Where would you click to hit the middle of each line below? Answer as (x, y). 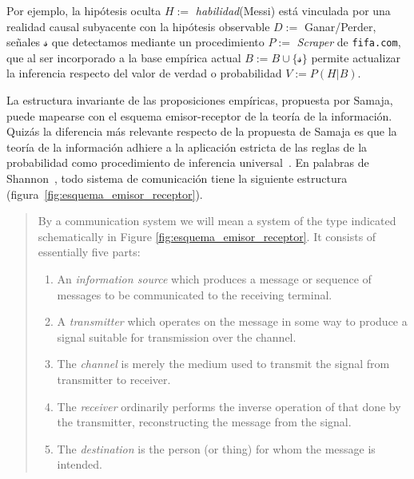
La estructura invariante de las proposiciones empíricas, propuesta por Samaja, (200, 100)
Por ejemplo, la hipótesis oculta (84, 10)
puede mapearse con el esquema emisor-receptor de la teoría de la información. (199, 115)
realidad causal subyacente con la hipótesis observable (138, 26)
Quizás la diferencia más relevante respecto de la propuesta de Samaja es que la (202, 131)
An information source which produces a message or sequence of (214, 278)
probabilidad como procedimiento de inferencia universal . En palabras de (188, 162)
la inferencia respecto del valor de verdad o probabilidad (144, 73)
